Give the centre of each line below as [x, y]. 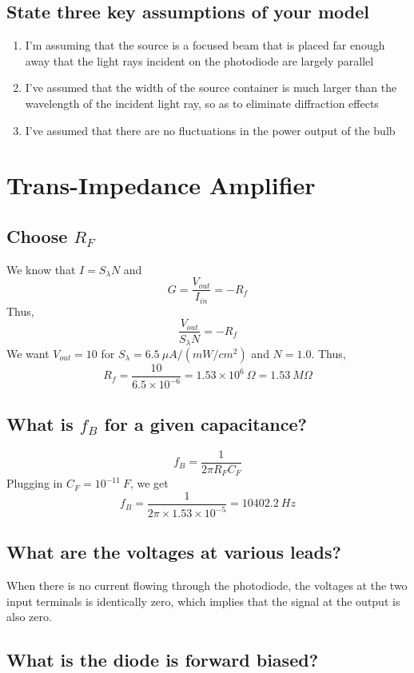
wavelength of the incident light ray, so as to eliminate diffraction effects [202, 103]
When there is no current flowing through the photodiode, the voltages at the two [207, 585]
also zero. [29, 617]
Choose [37, 235]
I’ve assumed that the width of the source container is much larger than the [211, 88]
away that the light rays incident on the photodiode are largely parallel [199, 60]
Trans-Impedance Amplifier [161, 185]
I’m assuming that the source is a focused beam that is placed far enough [205, 45]
